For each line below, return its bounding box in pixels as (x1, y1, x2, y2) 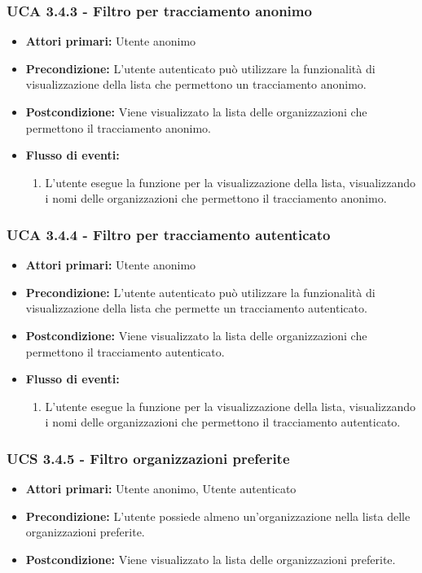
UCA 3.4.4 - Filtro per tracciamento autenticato (7, 224, 331, 244)
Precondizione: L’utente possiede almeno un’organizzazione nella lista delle (25, 507, 411, 524)
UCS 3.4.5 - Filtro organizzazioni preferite (7, 448, 290, 468)
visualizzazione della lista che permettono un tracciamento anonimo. (25, 76, 367, 93)
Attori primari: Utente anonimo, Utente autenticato (25, 480, 297, 497)
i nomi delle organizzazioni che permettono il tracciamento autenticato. (45, 413, 401, 431)
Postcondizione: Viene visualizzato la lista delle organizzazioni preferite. (25, 550, 396, 567)
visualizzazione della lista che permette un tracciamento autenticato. (25, 300, 367, 317)
